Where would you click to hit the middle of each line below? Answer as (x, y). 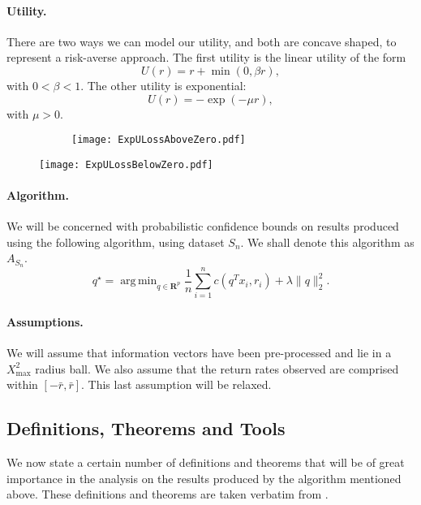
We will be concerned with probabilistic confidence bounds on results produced (203, 226)
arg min (139, 281)
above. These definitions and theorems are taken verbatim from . (168, 494)
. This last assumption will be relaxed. (176, 384)
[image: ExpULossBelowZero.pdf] (126, 164)
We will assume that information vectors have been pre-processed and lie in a (199, 353)
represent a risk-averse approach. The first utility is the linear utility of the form (206, 57)
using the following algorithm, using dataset (116, 242)
